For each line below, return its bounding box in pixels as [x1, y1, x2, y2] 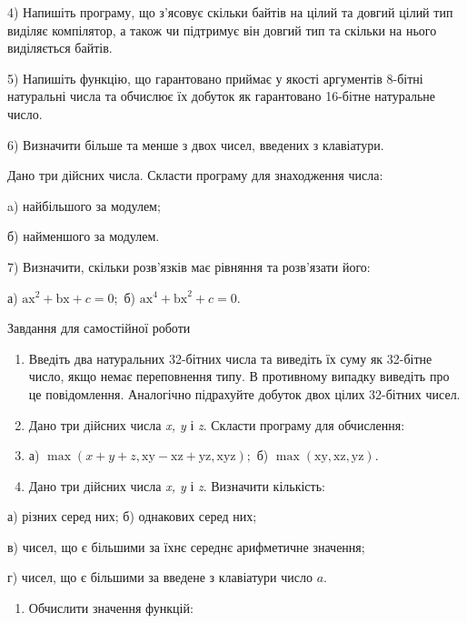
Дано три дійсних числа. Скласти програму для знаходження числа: [7, 166, 383, 185]
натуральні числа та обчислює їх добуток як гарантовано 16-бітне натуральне [7, 86, 436, 106]
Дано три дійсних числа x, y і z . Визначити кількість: [28, 476, 325, 495]
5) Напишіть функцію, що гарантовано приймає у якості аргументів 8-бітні [7, 68, 423, 87]
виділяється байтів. [7, 38, 113, 57]
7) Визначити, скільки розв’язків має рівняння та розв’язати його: [7, 256, 371, 276]
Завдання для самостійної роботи [7, 318, 191, 337]
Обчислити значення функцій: [28, 598, 194, 618]
